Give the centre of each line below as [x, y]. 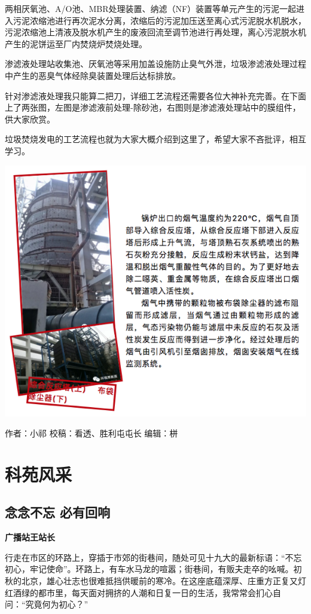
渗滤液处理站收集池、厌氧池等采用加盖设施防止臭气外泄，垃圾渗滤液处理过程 [155, 64]
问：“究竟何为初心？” [47, 604]
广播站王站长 [30, 537]
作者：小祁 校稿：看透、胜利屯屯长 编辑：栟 [92, 433]
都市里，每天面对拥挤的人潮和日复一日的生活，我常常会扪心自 [159, 592]
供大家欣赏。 [30, 119]
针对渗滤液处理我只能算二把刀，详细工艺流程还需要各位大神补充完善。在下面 [155, 95]
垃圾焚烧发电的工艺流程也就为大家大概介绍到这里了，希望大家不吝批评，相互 [155, 139]
